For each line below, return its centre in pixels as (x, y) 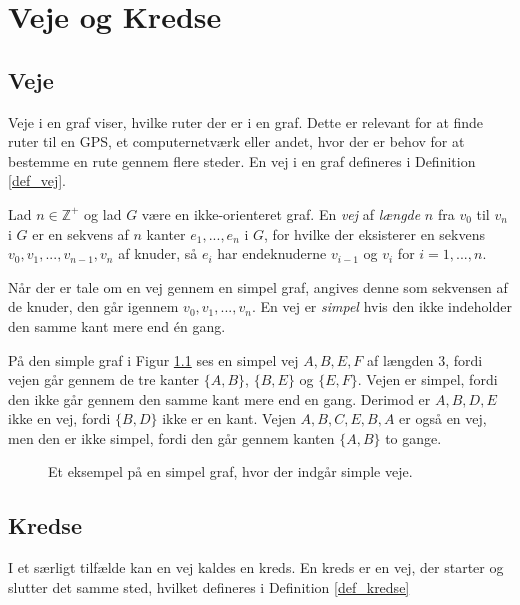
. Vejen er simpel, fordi (427, 379)
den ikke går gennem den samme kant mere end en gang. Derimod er (219, 398)
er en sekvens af (80, 233)
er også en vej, (443, 418)
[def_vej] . (37, 180)
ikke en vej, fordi (59, 418)
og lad (103, 213)
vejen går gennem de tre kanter (104, 379)
